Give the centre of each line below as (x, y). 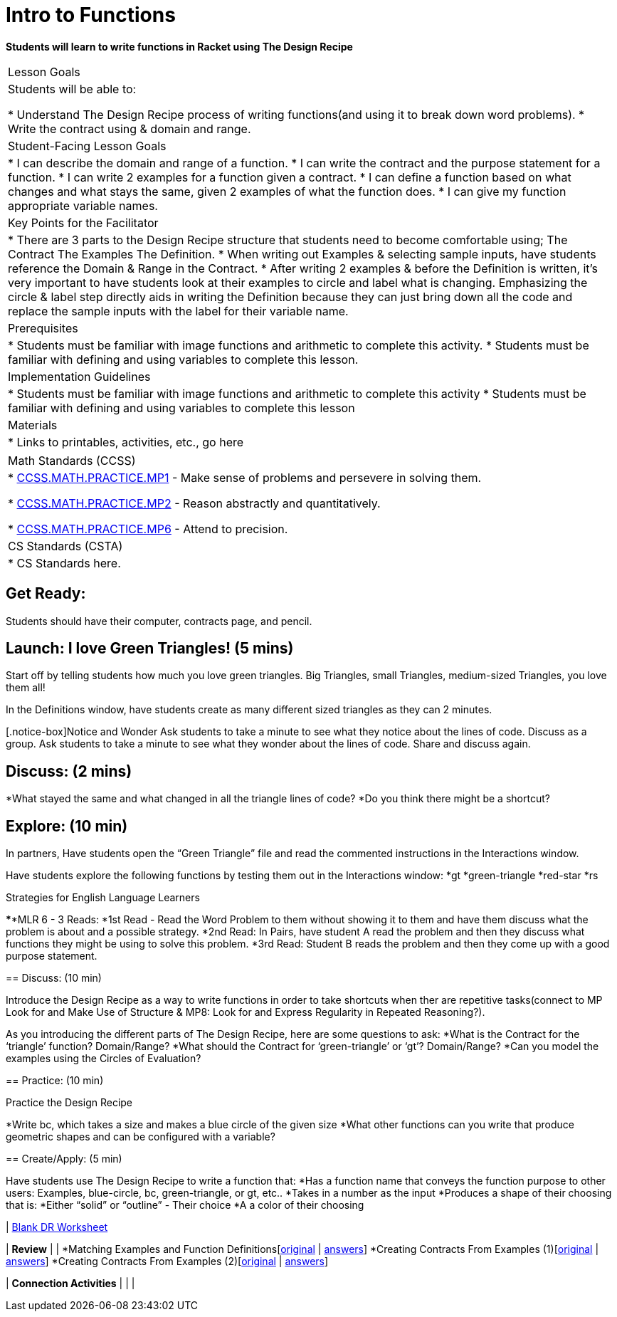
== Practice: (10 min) (55, 1081)
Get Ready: (46, 594)
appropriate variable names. (83, 205)
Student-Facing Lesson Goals (87, 146)
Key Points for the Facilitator (83, 222)
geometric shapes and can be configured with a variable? (141, 1137)
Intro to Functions (91, 15)
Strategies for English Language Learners (103, 898)
